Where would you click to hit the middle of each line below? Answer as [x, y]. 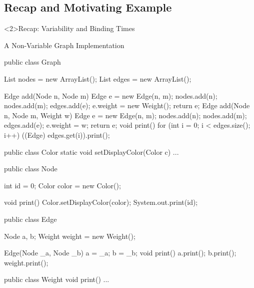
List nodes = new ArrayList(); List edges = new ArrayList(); [98, 78]
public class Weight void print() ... [57, 279]
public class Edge [30, 219]
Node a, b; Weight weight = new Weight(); [70, 236]
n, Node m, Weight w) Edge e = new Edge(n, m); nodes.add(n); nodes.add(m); [125, 115]
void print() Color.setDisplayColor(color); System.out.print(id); [101, 202]
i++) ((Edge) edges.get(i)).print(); [57, 134]
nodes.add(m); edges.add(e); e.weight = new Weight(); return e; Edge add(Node [127, 105]
